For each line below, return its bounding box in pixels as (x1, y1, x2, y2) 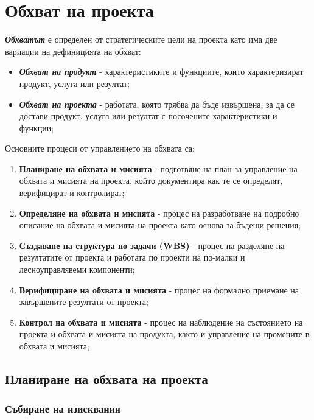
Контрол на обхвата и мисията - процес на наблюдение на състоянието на (19, 315, 303, 328)
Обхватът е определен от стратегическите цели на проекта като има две (5, 33, 277, 46)
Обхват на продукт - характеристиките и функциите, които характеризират (19, 65, 304, 78)
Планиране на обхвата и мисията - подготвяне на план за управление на (19, 162, 298, 175)
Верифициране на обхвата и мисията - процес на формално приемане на (19, 283, 299, 296)
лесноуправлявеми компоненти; (19, 263, 135, 276)
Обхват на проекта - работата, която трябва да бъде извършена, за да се (19, 97, 295, 110)
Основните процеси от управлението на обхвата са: (5, 142, 195, 155)
